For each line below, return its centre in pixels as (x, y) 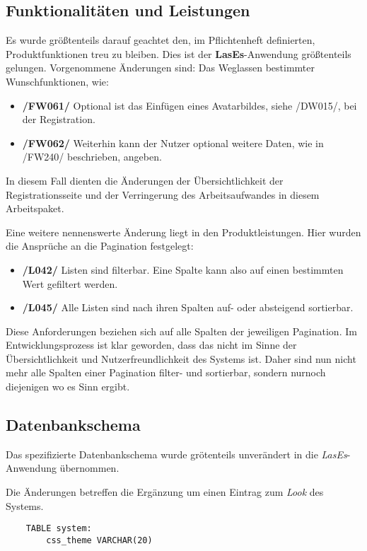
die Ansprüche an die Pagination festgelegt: (100, 246)
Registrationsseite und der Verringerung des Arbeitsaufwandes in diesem (163, 194)
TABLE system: (59, 529)
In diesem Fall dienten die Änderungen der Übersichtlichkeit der (145, 180)
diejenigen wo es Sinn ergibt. (68, 387)
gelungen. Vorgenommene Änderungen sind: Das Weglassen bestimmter (161, 68)
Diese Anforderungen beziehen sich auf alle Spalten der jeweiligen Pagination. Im (181, 331)
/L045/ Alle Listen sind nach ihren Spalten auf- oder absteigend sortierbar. (188, 307)
